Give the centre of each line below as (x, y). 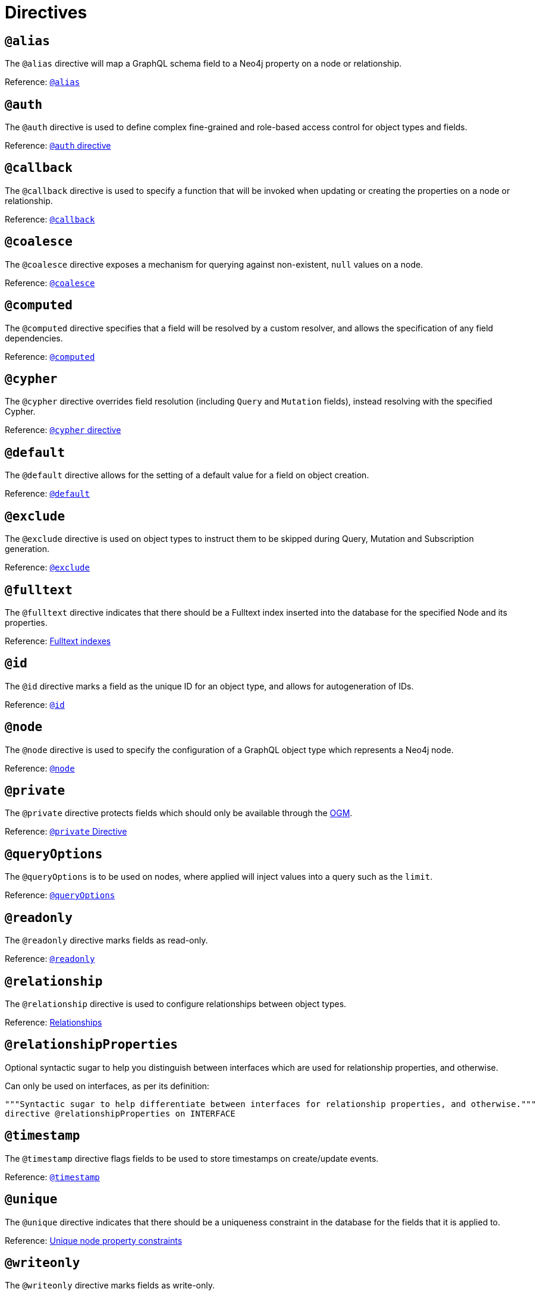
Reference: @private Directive (66, 832)
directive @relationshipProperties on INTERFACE (120, 1113)
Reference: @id (35, 704)
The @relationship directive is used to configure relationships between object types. (176, 1004)
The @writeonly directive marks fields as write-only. (110, 1285)
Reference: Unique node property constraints (94, 1240)
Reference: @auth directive (58, 146)
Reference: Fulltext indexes (58, 641)
